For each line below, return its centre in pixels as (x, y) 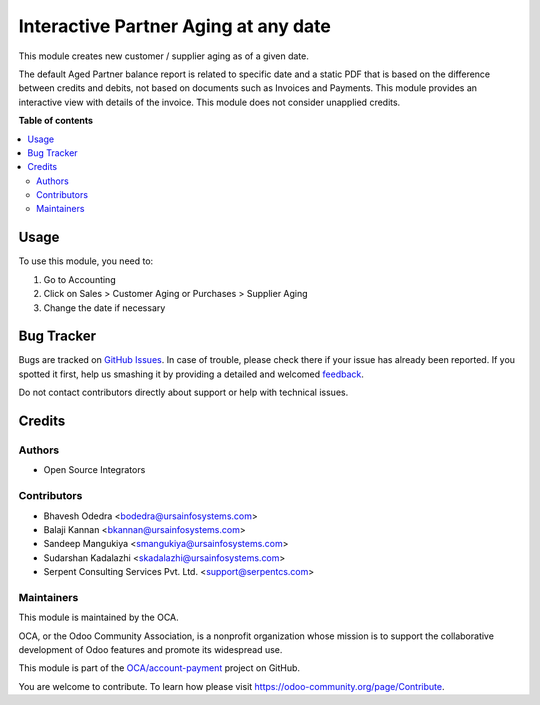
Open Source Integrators (94, 470)
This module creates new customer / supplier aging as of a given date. (163, 56)
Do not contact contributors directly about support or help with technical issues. (183, 392)
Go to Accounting (79, 279)
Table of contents (56, 121)
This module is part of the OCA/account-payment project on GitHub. (159, 668)
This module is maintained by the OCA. (98, 617)
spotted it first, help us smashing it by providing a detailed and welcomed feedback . (191, 374)
